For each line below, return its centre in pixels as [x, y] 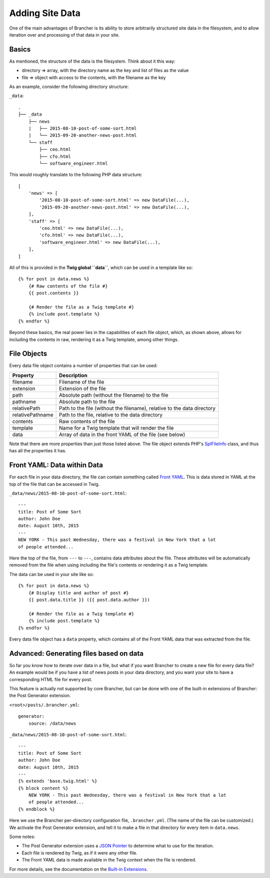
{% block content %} [43, 788]
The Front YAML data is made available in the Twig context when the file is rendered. [109, 860]
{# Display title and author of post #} [79, 593]
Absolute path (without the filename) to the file [113, 395]
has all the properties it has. [38, 451]
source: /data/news [52, 723]
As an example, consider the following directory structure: [69, 87]
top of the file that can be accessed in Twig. [54, 484]
